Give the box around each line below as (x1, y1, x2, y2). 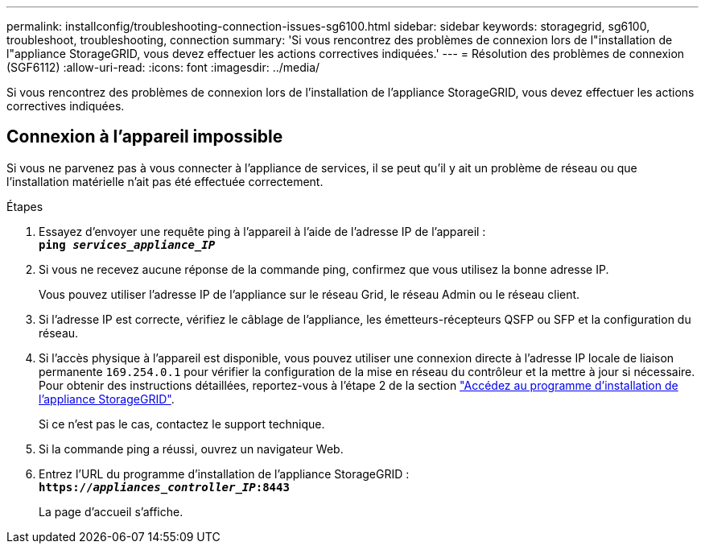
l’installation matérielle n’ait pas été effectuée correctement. (6, 174, 324, 188)
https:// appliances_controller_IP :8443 (39, 480, 290, 494)
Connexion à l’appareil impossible (6, 126, 283, 147)
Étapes (6, 199, 43, 213)
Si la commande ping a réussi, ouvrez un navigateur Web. (39, 441, 344, 456)
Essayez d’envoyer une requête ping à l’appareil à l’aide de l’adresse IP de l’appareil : (39, 224, 486, 238)
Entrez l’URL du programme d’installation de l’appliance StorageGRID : (39, 466, 410, 481)
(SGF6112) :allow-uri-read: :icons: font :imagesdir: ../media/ (6, 60, 320, 74)
